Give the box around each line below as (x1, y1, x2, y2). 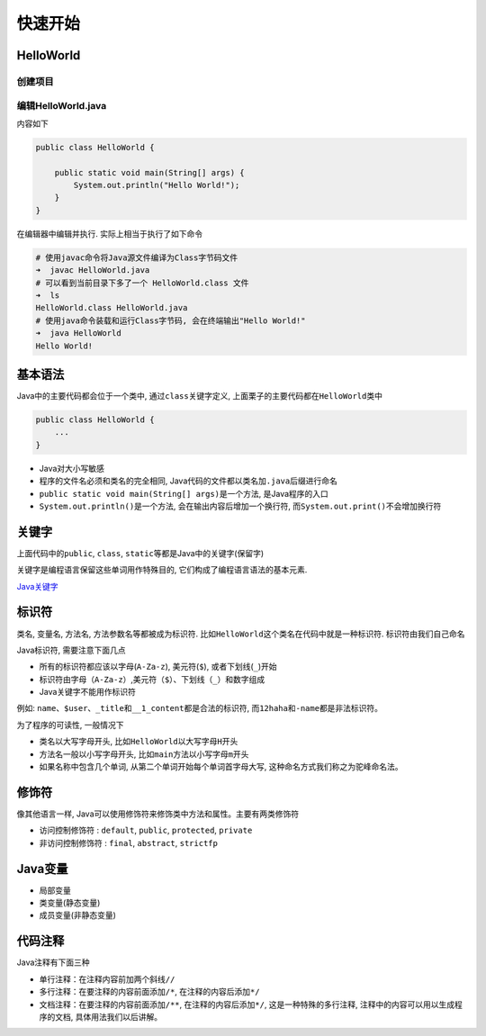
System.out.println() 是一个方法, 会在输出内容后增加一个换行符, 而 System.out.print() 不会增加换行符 (39, 500, 442, 511)
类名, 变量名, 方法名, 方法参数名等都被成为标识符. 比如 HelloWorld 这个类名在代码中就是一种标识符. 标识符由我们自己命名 (16, 628, 465, 639)
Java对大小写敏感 (39, 463, 105, 473)
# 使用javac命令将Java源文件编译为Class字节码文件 (35, 252, 238, 263)
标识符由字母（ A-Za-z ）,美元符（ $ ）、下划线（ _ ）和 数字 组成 (39, 673, 265, 684)
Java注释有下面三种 (16, 957, 90, 968)
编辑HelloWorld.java (16, 99, 107, 112)
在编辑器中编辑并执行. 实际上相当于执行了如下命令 (16, 228, 202, 239)
